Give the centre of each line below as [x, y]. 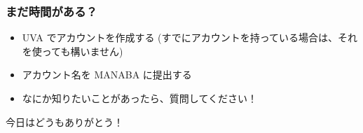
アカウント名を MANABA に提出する [107, 75]
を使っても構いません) [73, 51]
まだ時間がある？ [52, 11]
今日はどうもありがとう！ [64, 121]
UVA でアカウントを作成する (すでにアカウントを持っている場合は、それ [190, 37]
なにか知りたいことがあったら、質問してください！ [139, 98]
